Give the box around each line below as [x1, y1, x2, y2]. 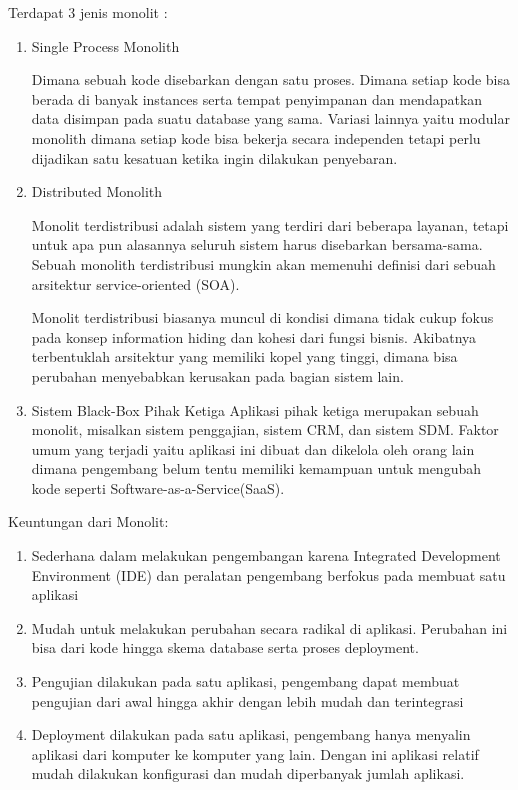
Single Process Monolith [31, 35, 180, 56]
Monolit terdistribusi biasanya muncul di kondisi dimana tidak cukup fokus [31, 307, 494, 328]
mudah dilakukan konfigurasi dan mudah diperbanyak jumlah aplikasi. [31, 763, 465, 784]
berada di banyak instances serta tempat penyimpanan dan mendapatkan [31, 88, 483, 109]
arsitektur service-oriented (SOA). [31, 273, 240, 294]
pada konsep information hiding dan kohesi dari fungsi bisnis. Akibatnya [31, 326, 477, 347]
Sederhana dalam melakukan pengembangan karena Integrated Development [31, 545, 501, 566]
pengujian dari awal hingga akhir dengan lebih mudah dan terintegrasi [31, 690, 464, 711]
